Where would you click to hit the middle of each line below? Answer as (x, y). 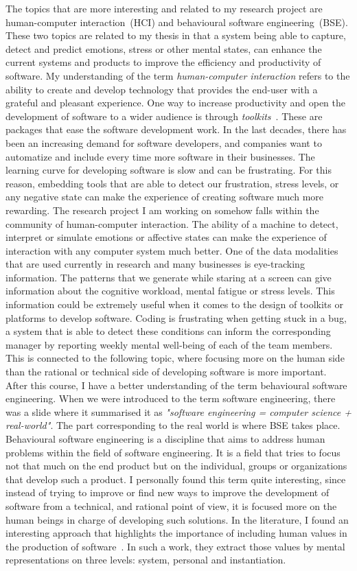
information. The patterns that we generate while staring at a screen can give (169, 277)
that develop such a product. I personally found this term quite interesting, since (176, 479)
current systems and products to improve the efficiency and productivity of (163, 62)
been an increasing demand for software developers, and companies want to (164, 142)
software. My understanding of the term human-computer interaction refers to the (178, 75)
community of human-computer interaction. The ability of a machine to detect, (172, 223)
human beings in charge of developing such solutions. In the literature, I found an (177, 519)
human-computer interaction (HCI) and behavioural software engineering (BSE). (177, 22)
